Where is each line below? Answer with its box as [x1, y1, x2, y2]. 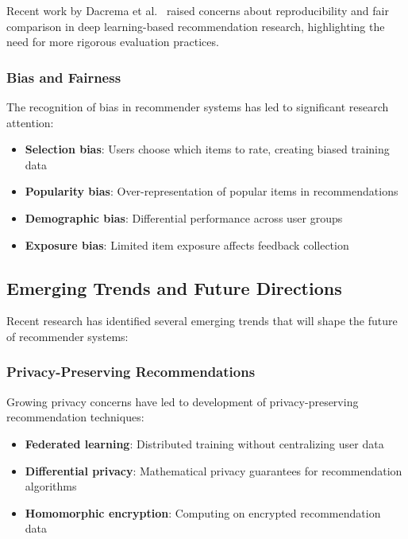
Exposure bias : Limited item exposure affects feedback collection [25, 236, 349, 253]
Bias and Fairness [6, 67, 121, 87]
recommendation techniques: [6, 409, 144, 425]
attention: [6, 114, 54, 130]
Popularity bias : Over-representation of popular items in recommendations [25, 183, 398, 200]
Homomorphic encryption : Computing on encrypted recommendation [25, 504, 381, 521]
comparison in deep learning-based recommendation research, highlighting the [6, 17, 385, 34]
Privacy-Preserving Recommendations [6, 362, 256, 382]
